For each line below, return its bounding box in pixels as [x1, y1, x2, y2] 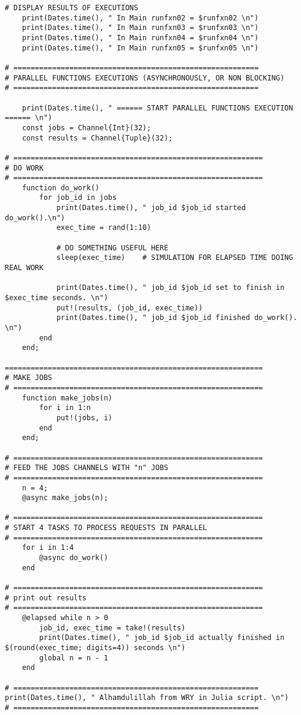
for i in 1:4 [22, 543, 74, 552]
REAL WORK [5, 264, 44, 273]
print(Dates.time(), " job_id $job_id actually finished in [39, 633, 285, 642]
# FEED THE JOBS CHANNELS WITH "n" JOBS [5, 463, 169, 472]
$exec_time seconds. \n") [5, 294, 108, 303]
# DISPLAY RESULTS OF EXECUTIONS [5, 4, 138, 12]
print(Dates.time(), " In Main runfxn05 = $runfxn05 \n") [22, 43, 259, 52]
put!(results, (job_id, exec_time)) [56, 303, 203, 312]
